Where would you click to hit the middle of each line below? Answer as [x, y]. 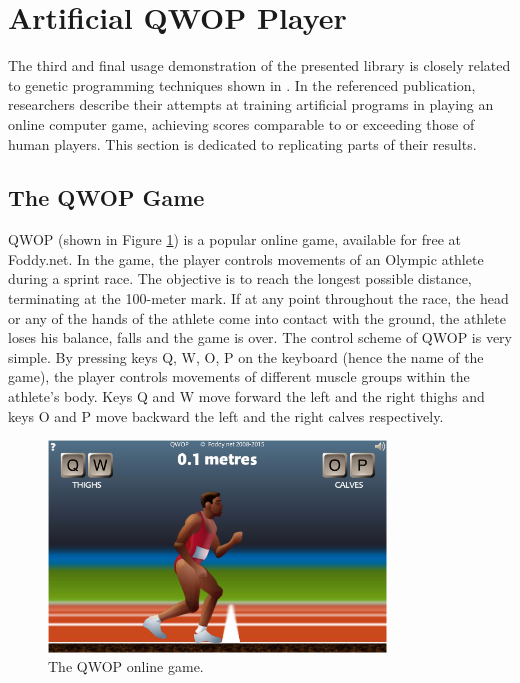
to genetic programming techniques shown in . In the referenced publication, [242, 84]
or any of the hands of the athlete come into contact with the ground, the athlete [257, 317]
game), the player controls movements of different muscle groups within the [239, 376]
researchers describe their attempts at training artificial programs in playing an [251, 104]
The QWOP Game [106, 197]
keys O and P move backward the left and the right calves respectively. [226, 415]
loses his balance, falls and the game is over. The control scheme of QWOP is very [260, 337]
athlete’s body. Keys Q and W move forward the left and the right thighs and [246, 396]
